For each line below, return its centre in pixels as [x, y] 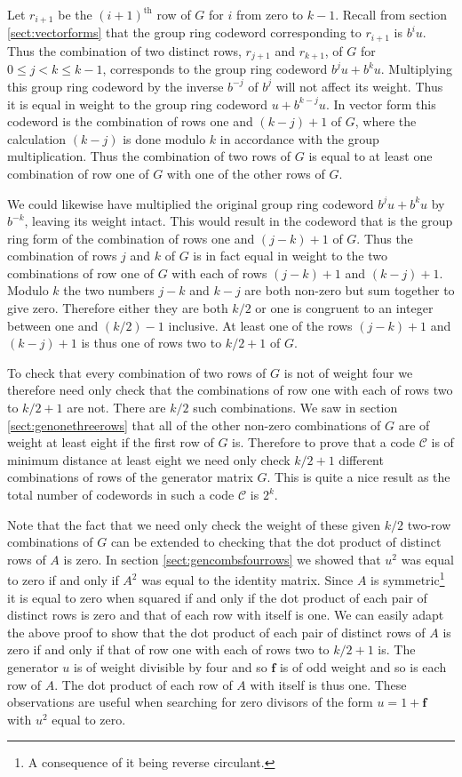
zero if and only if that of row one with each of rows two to [168, 649]
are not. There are [116, 408]
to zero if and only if [63, 580]
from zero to [270, 14]
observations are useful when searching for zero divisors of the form [190, 702]
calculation [37, 138]
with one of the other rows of [246, 173]
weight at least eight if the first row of [111, 442]
